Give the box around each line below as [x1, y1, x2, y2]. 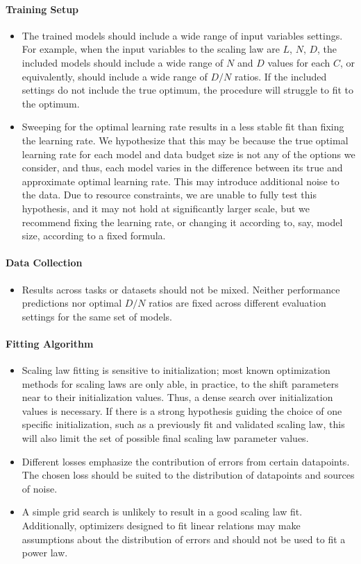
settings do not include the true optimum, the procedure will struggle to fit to [22, 83, 353, 97]
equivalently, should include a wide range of [22, 69, 208, 83]
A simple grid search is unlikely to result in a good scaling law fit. [22, 504, 303, 519]
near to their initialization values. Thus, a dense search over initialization [22, 390, 333, 404]
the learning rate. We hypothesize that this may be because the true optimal [22, 133, 349, 147]
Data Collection [6, 255, 83, 270]
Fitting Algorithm [6, 336, 94, 350]
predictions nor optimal [22, 296, 122, 310]
